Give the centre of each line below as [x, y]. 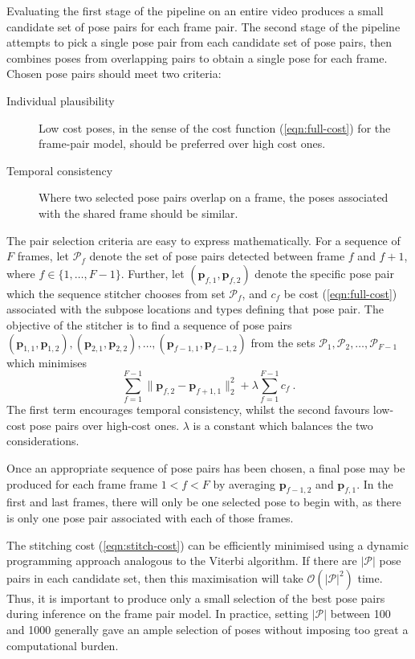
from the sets [283, 342]
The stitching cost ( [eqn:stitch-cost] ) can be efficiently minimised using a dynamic [207, 544]
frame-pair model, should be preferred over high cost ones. [182, 143]
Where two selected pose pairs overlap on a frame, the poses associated [214, 197]
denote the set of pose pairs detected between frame [217, 256]
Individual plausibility [61, 100]
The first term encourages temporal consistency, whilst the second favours [188, 409]
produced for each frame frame [82, 483]
